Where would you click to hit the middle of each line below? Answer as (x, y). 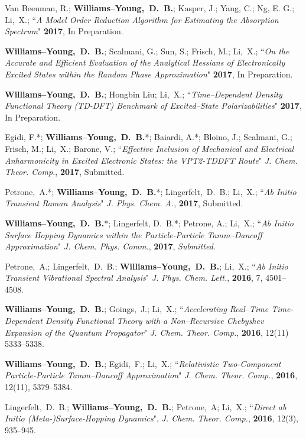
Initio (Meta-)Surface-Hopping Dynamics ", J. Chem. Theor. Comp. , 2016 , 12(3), (152, 418)
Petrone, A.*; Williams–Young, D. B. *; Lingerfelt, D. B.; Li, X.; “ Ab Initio (151, 191)
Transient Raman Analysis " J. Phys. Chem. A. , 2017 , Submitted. (124, 203)
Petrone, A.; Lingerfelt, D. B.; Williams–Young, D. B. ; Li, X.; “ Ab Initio (147, 266)
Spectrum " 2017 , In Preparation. (64, 31)
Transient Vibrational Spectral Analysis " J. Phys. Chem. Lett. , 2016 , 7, (134, 278)
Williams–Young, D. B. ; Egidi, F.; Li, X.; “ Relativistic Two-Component (143, 363)
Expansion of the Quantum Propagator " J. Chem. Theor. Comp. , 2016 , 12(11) (147, 332)
